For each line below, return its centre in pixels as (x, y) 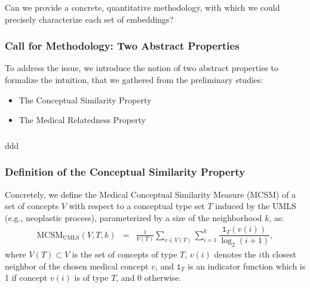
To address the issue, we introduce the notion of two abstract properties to (142, 68)
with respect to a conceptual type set (137, 206)
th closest (279, 254)
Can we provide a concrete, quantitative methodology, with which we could (142, 7)
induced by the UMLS (256, 206)
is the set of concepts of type (125, 254)
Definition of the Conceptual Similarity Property (125, 172)
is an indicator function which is (247, 266)
